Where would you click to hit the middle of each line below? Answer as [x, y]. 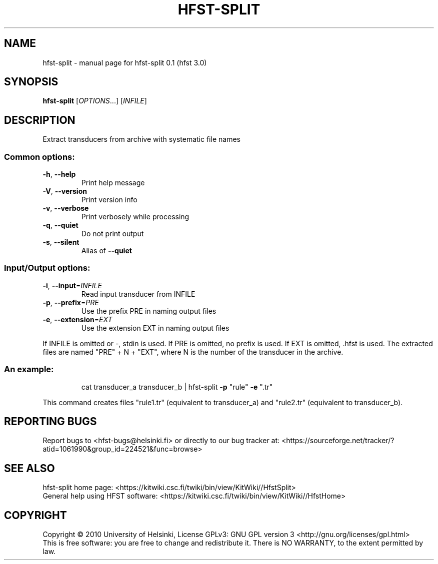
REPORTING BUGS [50, 421]
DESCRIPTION [40, 120]
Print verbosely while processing [135, 217]
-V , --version [65, 191]
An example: [29, 369]
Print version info [109, 200]
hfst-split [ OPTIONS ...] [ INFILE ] [95, 101]
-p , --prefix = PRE [71, 302]
